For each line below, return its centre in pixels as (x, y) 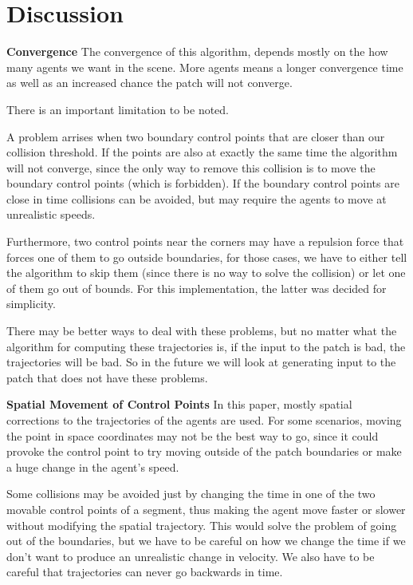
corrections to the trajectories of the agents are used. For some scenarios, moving (204, 420)
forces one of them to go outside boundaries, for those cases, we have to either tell (207, 257)
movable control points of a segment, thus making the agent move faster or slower (206, 509)
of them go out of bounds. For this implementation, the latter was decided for (197, 288)
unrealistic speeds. (51, 214)
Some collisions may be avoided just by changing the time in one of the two (191, 494)
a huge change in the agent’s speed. (93, 466)
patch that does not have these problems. (107, 377)
